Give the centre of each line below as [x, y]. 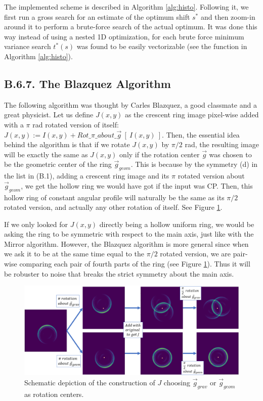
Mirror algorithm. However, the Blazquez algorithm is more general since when [126, 243]
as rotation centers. [54, 394]
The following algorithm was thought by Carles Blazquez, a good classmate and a [130, 104]
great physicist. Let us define [49, 115]
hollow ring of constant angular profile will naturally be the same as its [114, 197]
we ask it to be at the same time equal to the [74, 254]
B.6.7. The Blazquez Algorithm [87, 83]
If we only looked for [36, 224]
